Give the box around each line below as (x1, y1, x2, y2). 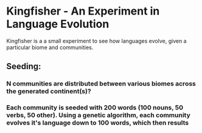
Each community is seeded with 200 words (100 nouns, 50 (6, 103, 184, 112)
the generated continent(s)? (6, 87, 91, 95)
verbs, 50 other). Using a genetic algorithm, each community (6, 111, 190, 120)
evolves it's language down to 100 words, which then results (6, 118, 189, 127)
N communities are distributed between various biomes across (6, 80, 196, 88)
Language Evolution (6, 17, 110, 31)
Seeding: (6, 61, 41, 72)
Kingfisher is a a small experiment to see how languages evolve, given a (6, 37, 187, 44)
